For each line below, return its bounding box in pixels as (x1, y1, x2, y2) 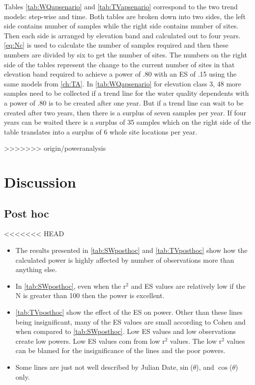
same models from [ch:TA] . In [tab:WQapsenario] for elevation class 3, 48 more (4, 78, 241, 88)
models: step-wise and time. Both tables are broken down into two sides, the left (4, 11, 246, 21)
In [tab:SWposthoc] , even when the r (15, 280, 126, 291)
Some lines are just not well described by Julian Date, (15, 362, 178, 372)
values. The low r (170, 335, 222, 346)
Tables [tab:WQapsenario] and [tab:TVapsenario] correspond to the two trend (4, 1, 238, 11)
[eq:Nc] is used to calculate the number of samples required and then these (4, 40, 228, 50)
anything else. (15, 264, 57, 275)
